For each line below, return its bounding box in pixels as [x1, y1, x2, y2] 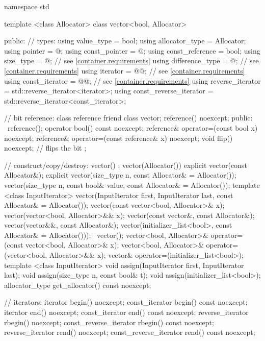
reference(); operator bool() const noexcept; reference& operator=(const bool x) [7, 122, 258, 133]
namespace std [4, 1, 49, 11]
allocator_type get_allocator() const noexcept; [4, 279, 151, 290]
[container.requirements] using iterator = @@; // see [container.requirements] [4, 65, 245, 76]
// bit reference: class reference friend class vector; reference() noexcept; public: [4, 112, 253, 123]
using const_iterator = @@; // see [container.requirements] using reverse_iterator [4, 75, 261, 86]
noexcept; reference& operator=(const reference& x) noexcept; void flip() [4, 132, 233, 143]
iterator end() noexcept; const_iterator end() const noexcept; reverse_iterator [4, 307, 249, 318]
